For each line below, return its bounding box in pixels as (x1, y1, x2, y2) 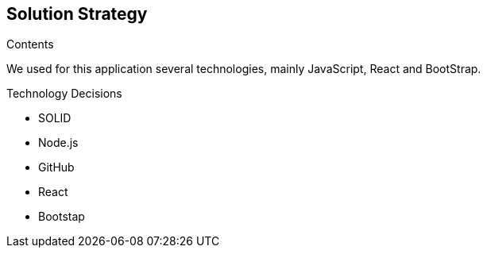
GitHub (38, 160, 75, 175)
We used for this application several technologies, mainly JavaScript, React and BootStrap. (6, 62, 481, 76)
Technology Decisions (6, 87, 122, 101)
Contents (6, 37, 54, 52)
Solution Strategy (6, 4, 148, 24)
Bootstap (38, 210, 85, 224)
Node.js (38, 136, 79, 150)
